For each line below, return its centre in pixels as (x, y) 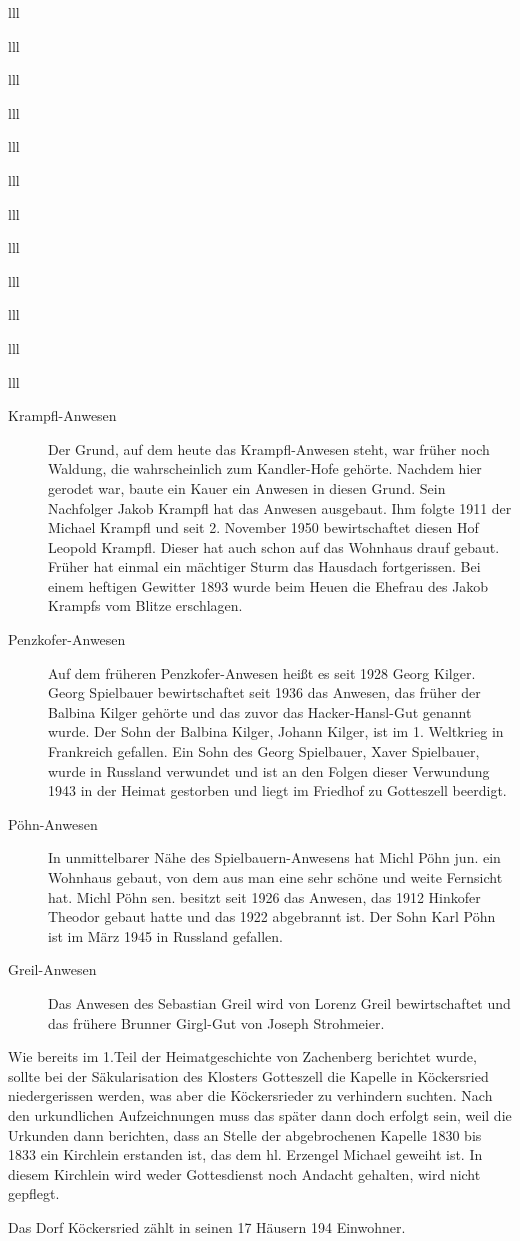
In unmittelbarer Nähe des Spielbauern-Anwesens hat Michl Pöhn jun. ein (274, 857)
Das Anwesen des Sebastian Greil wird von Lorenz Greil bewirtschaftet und (279, 1002)
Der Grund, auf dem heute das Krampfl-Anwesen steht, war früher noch (269, 448)
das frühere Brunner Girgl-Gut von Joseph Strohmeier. (216, 1022)
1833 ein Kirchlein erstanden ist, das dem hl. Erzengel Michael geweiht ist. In (245, 1154)
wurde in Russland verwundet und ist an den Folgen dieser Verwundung (269, 770)
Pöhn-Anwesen (53, 823)
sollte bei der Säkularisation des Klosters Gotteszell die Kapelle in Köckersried (248, 1075)
